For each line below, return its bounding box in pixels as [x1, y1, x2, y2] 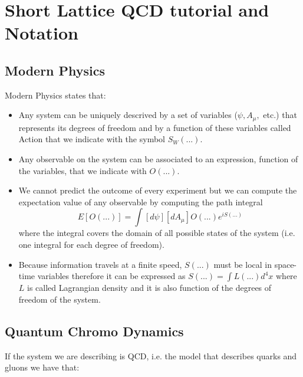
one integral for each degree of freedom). [18, 238, 164, 250]
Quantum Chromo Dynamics [5, 322, 184, 340]
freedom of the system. [18, 293, 101, 305]
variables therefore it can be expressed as [37, 270, 186, 282]
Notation [5, 21, 78, 45]
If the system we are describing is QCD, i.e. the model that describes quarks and [5, 349, 297, 362]
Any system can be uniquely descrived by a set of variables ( [18, 109, 238, 121]
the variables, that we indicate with [18, 164, 147, 176]
